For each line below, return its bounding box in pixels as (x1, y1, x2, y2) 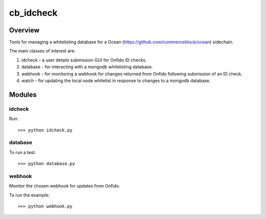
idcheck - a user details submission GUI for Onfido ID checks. (21, 57, 147, 63)
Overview (9, 26, 40, 34)
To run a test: (9, 149, 36, 155)
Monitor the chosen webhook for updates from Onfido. (9, 183, 120, 189)
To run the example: (9, 192, 50, 198)
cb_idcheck (9, 7, 58, 18)
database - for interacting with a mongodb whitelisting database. (21, 64, 153, 70)
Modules (9, 90, 37, 99)
